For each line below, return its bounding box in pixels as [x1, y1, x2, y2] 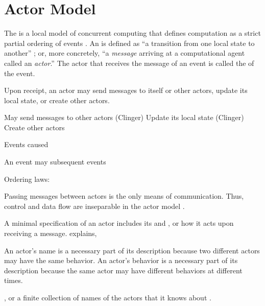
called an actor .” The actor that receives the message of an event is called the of [4, 57, 254, 68]
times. [4, 275, 23, 286]
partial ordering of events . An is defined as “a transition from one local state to [4, 37, 255, 48]
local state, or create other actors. [4, 95, 110, 105]
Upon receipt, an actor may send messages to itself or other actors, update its [4, 85, 248, 96]
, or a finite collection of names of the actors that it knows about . [4, 292, 211, 302]
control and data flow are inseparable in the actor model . [4, 200, 185, 211]
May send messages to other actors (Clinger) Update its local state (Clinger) [4, 112, 244, 123]
